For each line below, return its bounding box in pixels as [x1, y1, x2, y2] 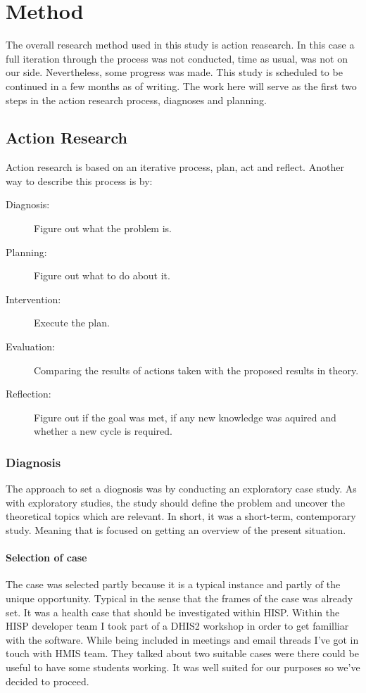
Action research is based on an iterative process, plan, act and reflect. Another [6, 160, 344, 174]
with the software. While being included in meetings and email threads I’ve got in [6, 632, 359, 647]
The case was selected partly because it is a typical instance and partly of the [6, 577, 341, 592]
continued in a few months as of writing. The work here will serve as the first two [6, 78, 357, 93]
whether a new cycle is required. [34, 424, 172, 438]
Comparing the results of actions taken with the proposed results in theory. [34, 362, 359, 377]
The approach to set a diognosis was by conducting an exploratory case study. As [6, 481, 357, 496]
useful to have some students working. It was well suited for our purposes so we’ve [6, 659, 360, 674]
